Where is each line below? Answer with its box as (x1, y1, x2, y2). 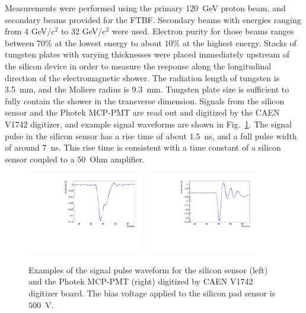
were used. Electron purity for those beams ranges (111, 25, 294, 37)
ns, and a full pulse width (204, 129, 297, 142)
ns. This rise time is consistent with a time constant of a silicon (50, 141, 281, 154)
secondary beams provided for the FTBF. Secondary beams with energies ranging (5, 13, 301, 25)
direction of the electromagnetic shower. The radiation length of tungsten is (5, 71, 280, 84)
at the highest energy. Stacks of (182, 36, 297, 49)
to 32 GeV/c (60, 25, 106, 37)
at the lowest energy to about (55, 36, 162, 49)
